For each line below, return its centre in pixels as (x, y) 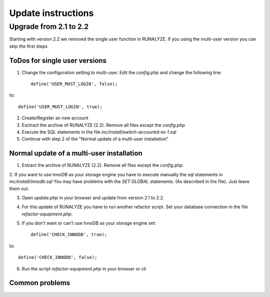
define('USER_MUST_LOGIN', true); (60, 107)
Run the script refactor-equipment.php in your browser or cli (84, 268)
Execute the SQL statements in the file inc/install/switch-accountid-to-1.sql (99, 132)
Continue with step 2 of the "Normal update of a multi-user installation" (95, 139)
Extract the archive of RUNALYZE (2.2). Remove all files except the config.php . (103, 165)
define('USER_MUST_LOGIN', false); (74, 84)
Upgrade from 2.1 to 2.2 (49, 27)
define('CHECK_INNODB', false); (58, 257)
